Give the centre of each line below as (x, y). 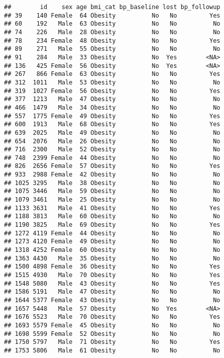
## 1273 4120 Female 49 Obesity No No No (112, 242)
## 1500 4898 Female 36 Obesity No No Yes (112, 267)
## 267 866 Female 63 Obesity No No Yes (112, 74)
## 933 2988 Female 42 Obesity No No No (112, 175)
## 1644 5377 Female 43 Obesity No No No (112, 300)
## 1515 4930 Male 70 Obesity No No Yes (112, 275)
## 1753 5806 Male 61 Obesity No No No (112, 350)
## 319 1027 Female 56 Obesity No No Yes (112, 91)
